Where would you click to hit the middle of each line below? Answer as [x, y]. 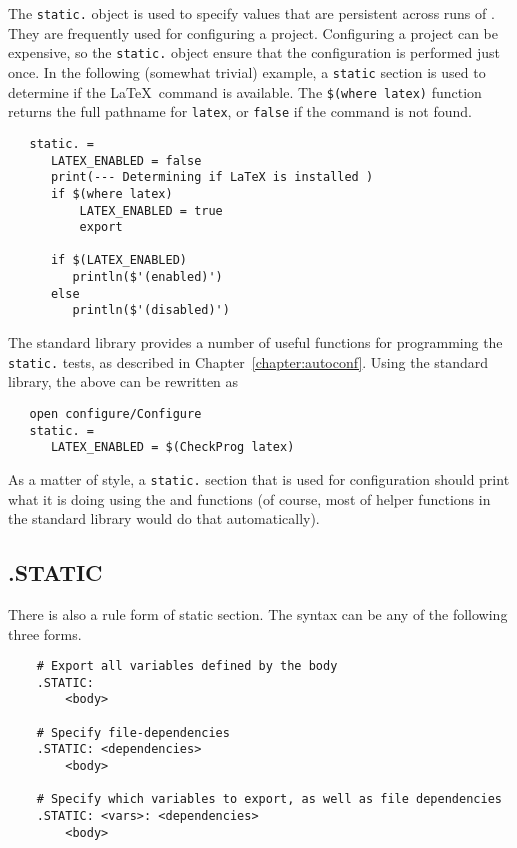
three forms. [45, 633]
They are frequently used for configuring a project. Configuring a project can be [253, 32]
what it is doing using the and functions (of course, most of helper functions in [249, 498]
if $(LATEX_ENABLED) [118, 260]
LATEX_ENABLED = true [151, 210]
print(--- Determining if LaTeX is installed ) [212, 177]
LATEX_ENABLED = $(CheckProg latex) [172, 447]
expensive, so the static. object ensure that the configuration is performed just [254, 52]
